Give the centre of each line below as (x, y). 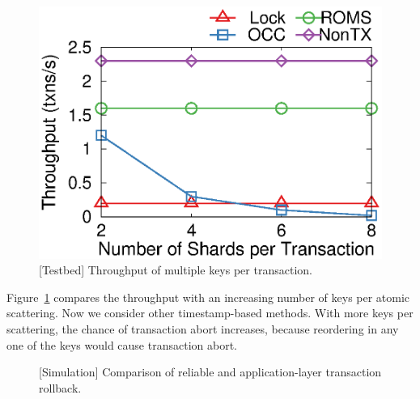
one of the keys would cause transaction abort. (122, 344)
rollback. (60, 387)
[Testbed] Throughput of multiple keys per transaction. (176, 270)
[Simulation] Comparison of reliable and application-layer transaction (210, 372)
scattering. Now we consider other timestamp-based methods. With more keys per (210, 313)
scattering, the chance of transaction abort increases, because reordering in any (203, 329)
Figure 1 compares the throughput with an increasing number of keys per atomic (208, 297)
